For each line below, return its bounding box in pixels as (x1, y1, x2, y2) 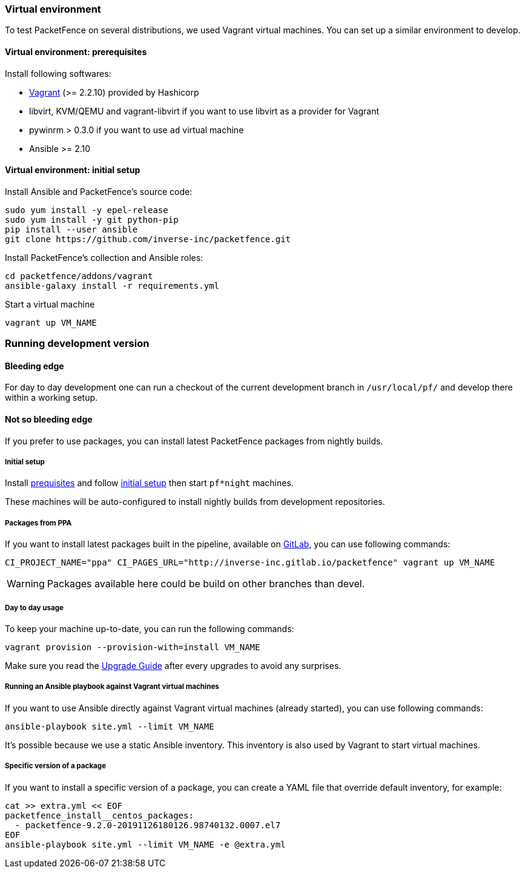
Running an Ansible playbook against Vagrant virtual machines (5, 682, 219, 691)
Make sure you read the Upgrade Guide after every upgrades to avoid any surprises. (5, 660, 342, 671)
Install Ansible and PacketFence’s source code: (5, 186, 193, 197)
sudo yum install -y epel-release (5, 205, 168, 215)
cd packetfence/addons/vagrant (5, 271, 153, 281)
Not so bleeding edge (5, 414, 93, 425)
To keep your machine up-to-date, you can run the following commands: (5, 623, 294, 634)
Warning (7, 578, 45, 590)
